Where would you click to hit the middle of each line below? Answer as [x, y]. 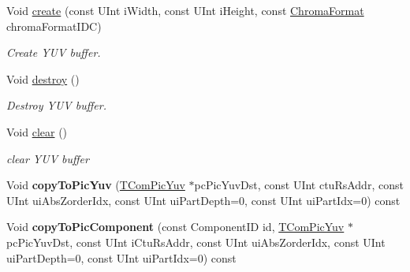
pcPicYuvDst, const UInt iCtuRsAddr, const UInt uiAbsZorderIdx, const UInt [196, 242]
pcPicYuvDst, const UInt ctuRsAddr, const [299, 185]
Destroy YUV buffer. [56, 105]
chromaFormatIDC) [54, 26]
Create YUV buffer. [54, 52]
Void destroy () [43, 78]
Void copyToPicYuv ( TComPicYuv [96, 185]
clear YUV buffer [48, 158]
